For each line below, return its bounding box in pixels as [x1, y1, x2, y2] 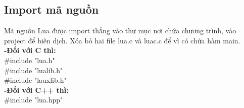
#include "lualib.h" [4, 65, 63, 75]
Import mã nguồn [4, 2, 99, 17]
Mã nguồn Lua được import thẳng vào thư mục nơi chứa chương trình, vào [4, 25, 236, 36]
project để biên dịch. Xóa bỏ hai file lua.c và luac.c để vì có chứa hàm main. [4, 35, 240, 45]
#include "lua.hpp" [4, 94, 63, 105]
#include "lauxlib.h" [4, 75, 67, 85]
